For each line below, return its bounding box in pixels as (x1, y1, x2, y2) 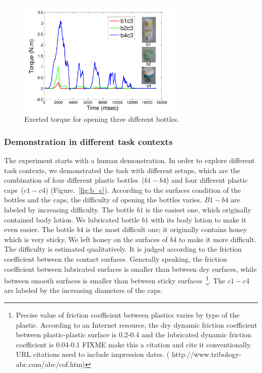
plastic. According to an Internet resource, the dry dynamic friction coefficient (16, 319, 257, 330)
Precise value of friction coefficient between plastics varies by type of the (16, 310, 240, 320)
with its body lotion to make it (151, 214, 246, 225)
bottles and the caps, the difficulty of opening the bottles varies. (4, 194, 202, 205)
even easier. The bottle (4, 224, 75, 235)
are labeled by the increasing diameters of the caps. (4, 285, 163, 295)
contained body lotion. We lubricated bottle (4, 214, 140, 225)
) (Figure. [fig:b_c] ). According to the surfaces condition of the (45, 184, 241, 195)
